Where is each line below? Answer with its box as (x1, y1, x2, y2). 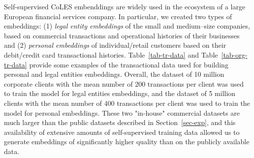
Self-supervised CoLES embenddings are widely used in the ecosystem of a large (4, 1, 246, 11)
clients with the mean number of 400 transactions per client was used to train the (4, 97, 250, 108)
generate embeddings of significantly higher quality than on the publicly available (4, 136, 250, 147)
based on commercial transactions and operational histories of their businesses (4, 30, 240, 40)
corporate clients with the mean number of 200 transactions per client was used (4, 78, 244, 89)
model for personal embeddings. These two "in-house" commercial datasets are (4, 107, 240, 118)
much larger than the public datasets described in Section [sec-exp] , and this (4, 117, 236, 127)
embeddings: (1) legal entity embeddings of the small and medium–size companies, (4, 21, 250, 31)
